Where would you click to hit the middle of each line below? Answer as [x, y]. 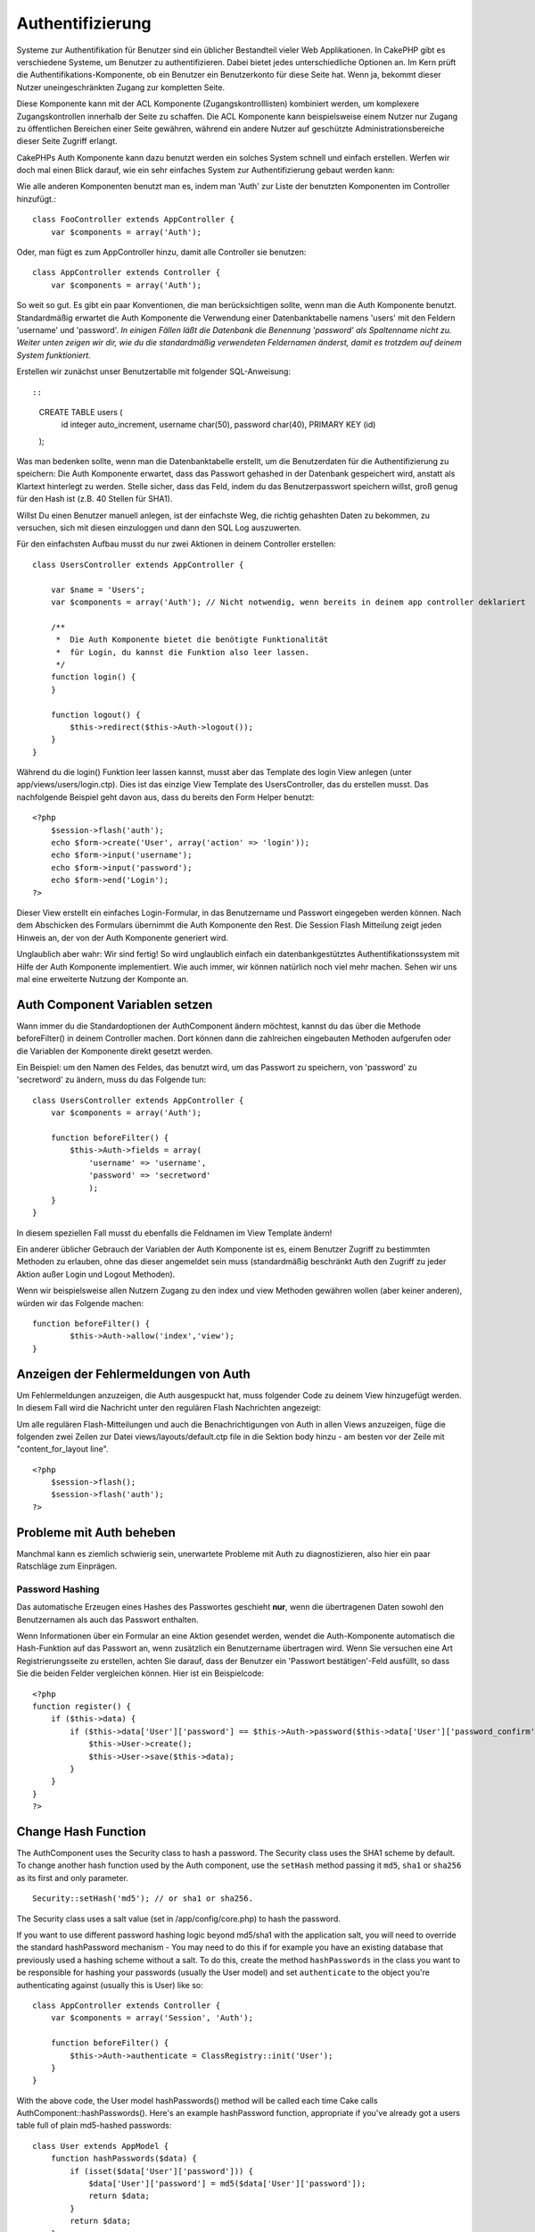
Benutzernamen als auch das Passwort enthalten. [107, 1620]
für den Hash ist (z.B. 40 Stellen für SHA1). [95, 499]
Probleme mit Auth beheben [96, 1532]
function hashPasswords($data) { [124, 2159]
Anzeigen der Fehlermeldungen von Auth [134, 1374]
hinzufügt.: [37, 199]
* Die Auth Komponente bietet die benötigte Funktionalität [192, 640]
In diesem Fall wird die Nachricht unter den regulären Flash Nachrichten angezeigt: [169, 1408]
